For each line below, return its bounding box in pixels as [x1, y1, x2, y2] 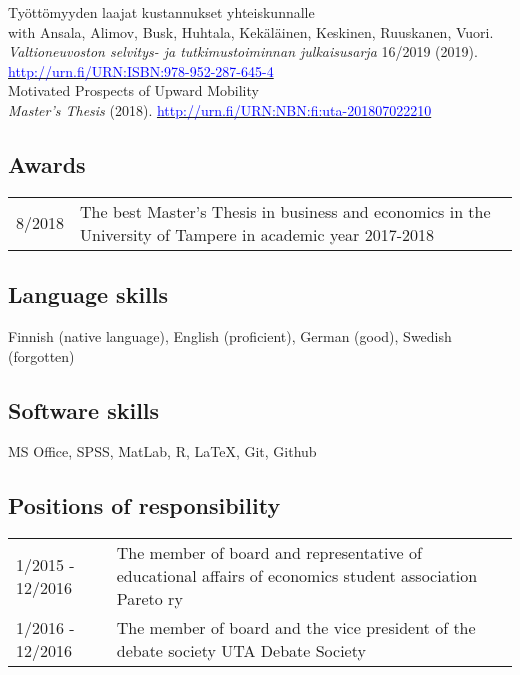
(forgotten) [8, 345, 75, 366]
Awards [8, 148, 86, 179]
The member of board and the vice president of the [116, 616, 476, 640]
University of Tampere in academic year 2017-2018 [80, 222, 434, 246]
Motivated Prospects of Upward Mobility [8, 80, 259, 101]
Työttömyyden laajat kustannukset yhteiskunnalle [8, 2, 315, 22]
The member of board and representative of [116, 541, 422, 565]
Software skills [8, 394, 160, 425]
